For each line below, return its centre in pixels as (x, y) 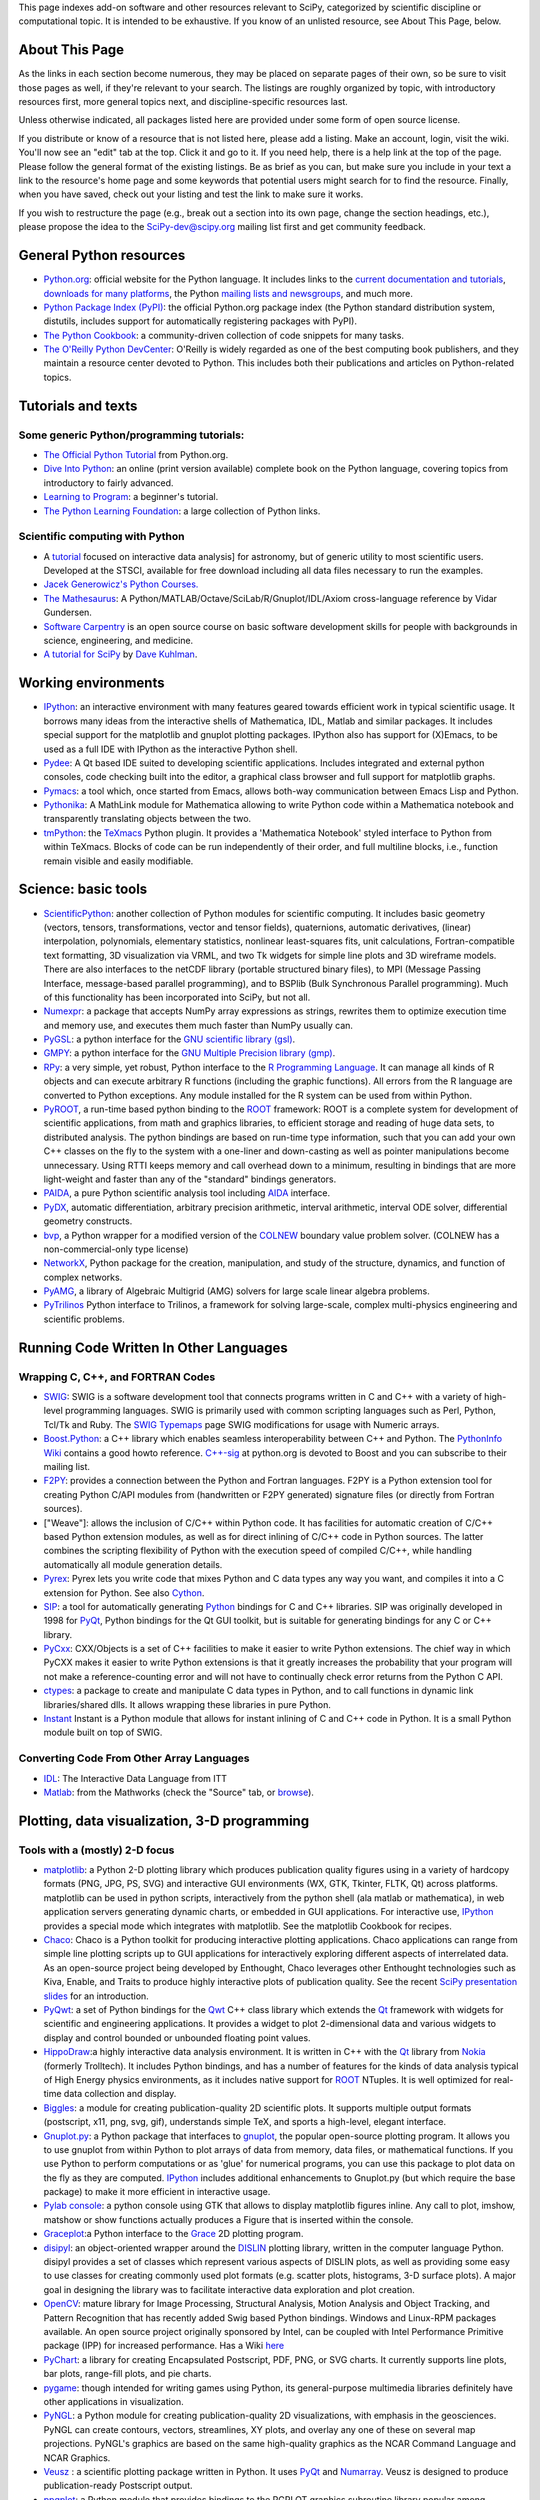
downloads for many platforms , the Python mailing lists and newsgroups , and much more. (228, 293)
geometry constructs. (88, 1221)
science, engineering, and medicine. (118, 641)
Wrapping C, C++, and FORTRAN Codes (117, 1377)
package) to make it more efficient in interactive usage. (157, 2192)
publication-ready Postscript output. (118, 2486)
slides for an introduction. (96, 1996)
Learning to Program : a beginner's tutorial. (131, 497)
